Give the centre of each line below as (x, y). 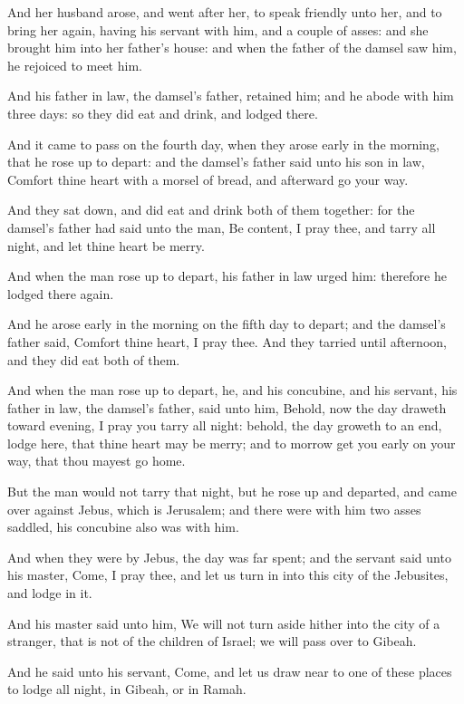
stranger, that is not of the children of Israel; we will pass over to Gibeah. (212, 641)
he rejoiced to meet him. (75, 65)
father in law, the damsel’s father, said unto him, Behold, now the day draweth (227, 407)
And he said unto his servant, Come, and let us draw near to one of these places (230, 671)
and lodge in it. (50, 593)
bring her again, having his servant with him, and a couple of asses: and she (218, 29)
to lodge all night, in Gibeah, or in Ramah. (127, 689)
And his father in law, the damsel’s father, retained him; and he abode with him (231, 96)
